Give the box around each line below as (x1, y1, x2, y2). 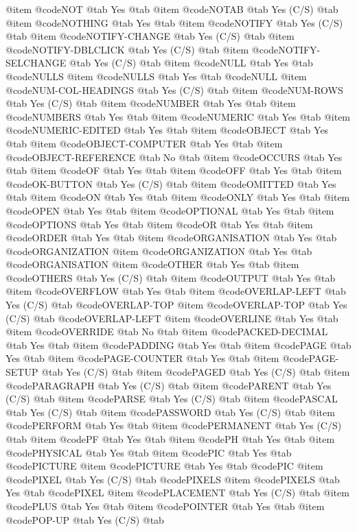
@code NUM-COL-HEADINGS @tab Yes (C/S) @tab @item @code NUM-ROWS (5, 82, 343, 97)
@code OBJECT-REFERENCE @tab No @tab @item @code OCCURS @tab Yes (5, 149, 343, 164)
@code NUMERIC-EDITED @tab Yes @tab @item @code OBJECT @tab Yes (5, 123, 329, 137)
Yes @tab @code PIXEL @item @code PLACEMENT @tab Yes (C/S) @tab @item (5, 485, 349, 500)
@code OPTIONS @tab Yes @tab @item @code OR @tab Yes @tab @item (5, 217, 313, 231)
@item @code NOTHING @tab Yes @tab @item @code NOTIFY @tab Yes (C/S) (5, 15, 343, 29)
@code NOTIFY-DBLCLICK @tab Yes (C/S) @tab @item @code (5, 42, 279, 56)
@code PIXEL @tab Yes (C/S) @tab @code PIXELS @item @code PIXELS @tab (5, 472, 340, 486)
